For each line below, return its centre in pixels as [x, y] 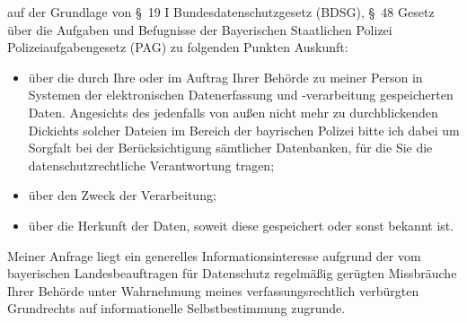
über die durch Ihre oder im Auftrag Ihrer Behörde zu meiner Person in [225, 77]
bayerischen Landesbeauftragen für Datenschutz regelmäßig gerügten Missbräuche [232, 273]
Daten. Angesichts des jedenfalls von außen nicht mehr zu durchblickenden [233, 112]
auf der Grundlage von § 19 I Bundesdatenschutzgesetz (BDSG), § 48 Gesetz [221, 12]
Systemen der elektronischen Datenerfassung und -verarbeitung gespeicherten [241, 95]
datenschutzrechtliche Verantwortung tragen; [151, 165]
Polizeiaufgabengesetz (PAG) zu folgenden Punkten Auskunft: [178, 47]
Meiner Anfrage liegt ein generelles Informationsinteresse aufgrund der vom [214, 255]
